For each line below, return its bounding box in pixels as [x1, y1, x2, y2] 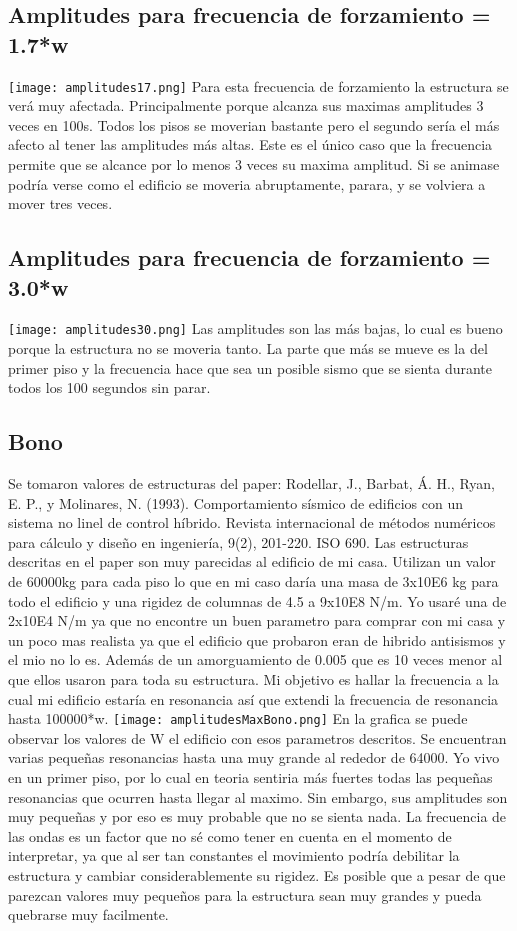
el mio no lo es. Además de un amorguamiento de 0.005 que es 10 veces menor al [8, 649, 503, 670]
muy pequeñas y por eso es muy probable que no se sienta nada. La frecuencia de [8, 806, 507, 827]
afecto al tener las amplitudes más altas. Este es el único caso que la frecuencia [8, 134, 493, 155]
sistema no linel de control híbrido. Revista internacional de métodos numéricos [8, 512, 496, 533]
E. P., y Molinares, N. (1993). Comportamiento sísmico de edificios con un [8, 492, 463, 513]
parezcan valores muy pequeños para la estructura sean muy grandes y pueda [8, 884, 482, 905]
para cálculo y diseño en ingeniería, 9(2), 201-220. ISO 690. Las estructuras [8, 531, 469, 552]
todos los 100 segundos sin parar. [8, 377, 211, 398]
